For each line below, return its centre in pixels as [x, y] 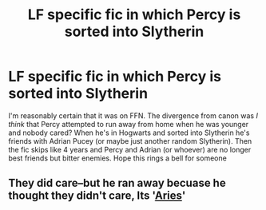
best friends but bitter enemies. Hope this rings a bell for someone [118, 158]
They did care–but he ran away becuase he [117, 183]
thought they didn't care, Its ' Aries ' [97, 196]
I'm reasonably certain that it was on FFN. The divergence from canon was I [133, 115]
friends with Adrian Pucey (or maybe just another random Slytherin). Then [130, 141]
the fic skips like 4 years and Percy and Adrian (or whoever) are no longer [130, 149]
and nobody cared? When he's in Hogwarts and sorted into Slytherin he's [129, 133]
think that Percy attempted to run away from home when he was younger [129, 124]
